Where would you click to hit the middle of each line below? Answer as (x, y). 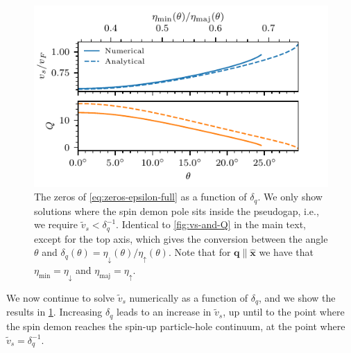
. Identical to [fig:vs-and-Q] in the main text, (211, 224)
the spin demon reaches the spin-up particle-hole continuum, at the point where (176, 326)
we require (56, 224)
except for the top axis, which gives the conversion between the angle (181, 238)
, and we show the (297, 298)
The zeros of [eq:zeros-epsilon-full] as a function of (140, 197)
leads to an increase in (164, 312)
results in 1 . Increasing (54, 312)
